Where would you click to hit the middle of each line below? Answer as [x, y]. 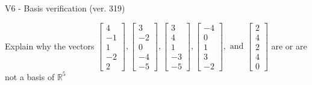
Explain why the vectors [50, 46]
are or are [289, 46]
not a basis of [30, 76]
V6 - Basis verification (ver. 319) [65, 8]
